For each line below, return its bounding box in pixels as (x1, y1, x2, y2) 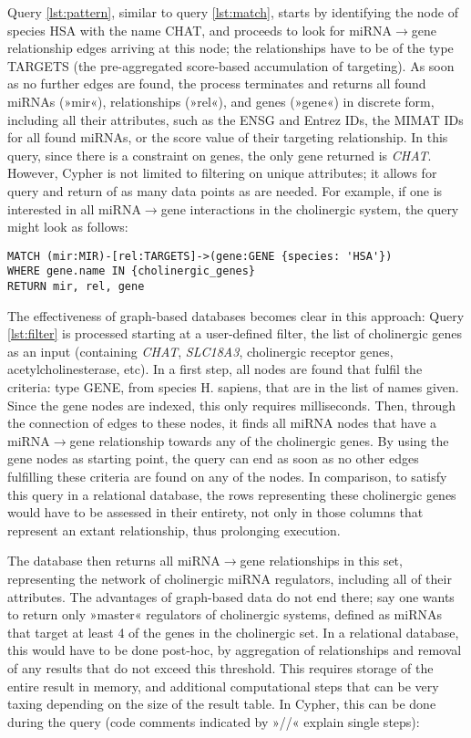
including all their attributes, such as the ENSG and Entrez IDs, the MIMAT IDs (7, 109, 464, 129)
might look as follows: (7, 217, 128, 236)
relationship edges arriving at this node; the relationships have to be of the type (7, 38, 454, 57)
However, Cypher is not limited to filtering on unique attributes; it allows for (7, 163, 437, 182)
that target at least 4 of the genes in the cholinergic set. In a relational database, (7, 622, 459, 641)
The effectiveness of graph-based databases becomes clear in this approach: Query (7, 306, 465, 325)
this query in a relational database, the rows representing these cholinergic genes (7, 484, 456, 504)
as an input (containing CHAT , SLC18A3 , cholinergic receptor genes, (7, 341, 394, 360)
